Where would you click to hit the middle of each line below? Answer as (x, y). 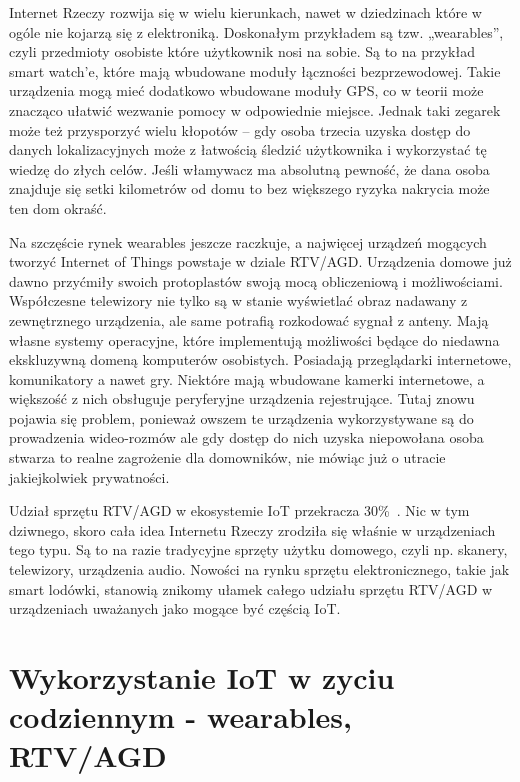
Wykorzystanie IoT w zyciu (202, 677)
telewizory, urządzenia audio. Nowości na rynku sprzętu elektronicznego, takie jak (259, 569)
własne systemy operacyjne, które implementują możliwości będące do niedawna (254, 339)
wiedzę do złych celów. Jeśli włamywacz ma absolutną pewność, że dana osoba (249, 168)
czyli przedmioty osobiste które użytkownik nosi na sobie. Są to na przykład (242, 51)
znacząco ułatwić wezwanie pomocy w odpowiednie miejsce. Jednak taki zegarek (255, 109)
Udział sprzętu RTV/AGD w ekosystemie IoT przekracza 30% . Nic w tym (239, 510)
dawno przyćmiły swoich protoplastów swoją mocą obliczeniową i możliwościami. (256, 280)
